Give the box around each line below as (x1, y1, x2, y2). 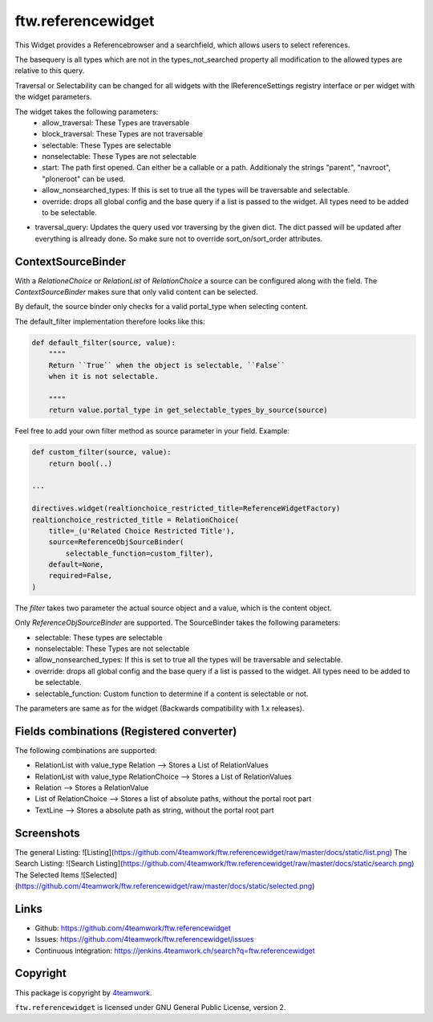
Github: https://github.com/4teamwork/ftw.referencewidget (34, 923, 232, 933)
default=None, (48, 560, 104, 569)
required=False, (48, 571, 112, 580)
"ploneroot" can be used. (42, 173, 126, 184)
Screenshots (14, 826, 80, 840)
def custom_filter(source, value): (31, 448, 172, 457)
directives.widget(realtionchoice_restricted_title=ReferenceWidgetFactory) (31, 504, 341, 513)
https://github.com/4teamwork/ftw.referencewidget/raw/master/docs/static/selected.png (17, 881, 313, 890)
